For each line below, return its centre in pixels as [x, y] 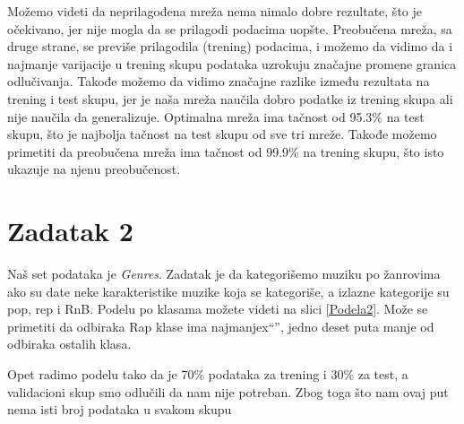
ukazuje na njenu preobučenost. [94, 169]
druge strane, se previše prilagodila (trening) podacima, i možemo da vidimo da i [230, 46]
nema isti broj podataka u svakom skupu [120, 409]
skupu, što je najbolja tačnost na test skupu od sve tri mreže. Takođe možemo [222, 134]
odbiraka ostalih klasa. [69, 344]
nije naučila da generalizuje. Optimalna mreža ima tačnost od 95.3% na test [216, 116]
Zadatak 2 [70, 231]
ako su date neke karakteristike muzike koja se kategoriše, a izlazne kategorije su [228, 291]
